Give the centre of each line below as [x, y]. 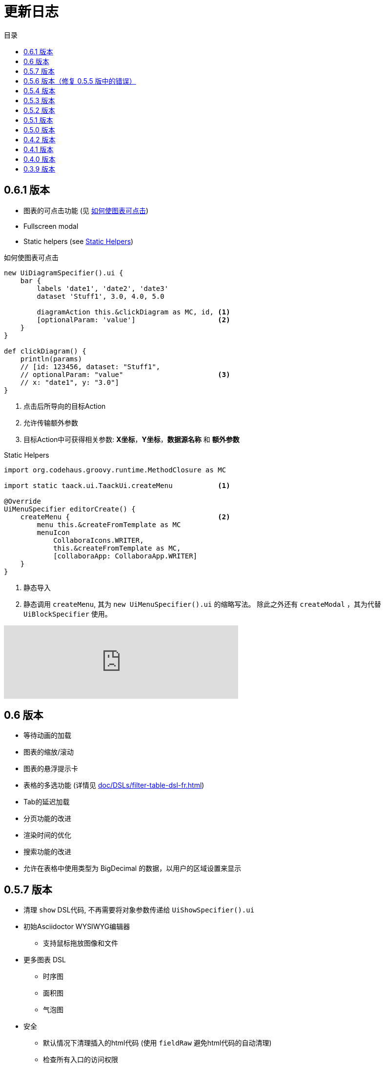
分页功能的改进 [47, 819]
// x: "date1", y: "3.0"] [70, 382]
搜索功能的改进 [47, 852]
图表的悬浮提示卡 [51, 769]
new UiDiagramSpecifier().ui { [64, 273]
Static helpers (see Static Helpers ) [79, 241]
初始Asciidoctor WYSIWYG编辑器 [77, 927]
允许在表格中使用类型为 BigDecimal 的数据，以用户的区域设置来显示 [132, 868]
